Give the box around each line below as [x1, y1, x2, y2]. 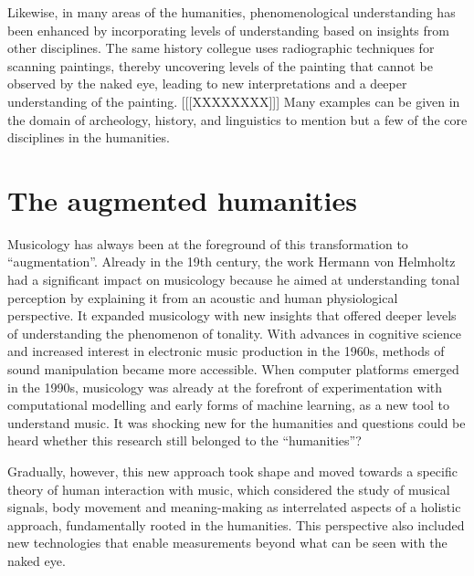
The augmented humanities [7, 181, 357, 218]
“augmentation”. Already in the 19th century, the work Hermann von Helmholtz [7, 252, 456, 271]
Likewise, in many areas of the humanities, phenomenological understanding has [7, 3, 456, 21]
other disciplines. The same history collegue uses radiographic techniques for [7, 38, 435, 58]
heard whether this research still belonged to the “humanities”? [7, 431, 362, 450]
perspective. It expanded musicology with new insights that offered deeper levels [7, 306, 457, 325]
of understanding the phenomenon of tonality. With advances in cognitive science [7, 323, 461, 342]
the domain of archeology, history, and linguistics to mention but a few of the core [7, 110, 468, 129]
